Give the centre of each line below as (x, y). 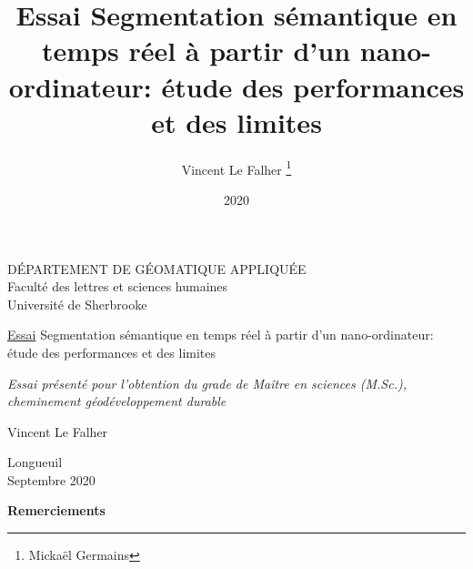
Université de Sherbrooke (77, 304)
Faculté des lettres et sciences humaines (118, 286)
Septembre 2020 (51, 479)
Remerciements (56, 510)
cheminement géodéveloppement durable (117, 401)
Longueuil (35, 462)
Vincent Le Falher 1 (236, 168)
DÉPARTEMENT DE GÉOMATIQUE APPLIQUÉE (157, 268)
